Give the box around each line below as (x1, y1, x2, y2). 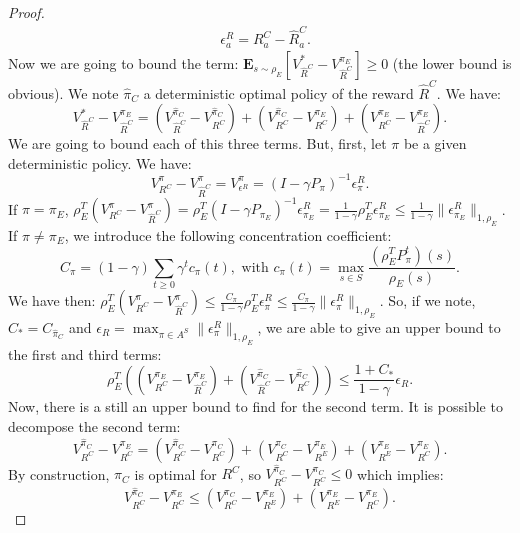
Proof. (8, 2, 45, 22)
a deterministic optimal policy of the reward (143, 82, 414, 103)
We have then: (8, 290, 96, 311)
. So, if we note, (379, 290, 476, 311)
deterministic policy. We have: (8, 152, 192, 173)
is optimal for (134, 463, 217, 484)
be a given (403, 133, 467, 154)
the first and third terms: (8, 343, 162, 364)
